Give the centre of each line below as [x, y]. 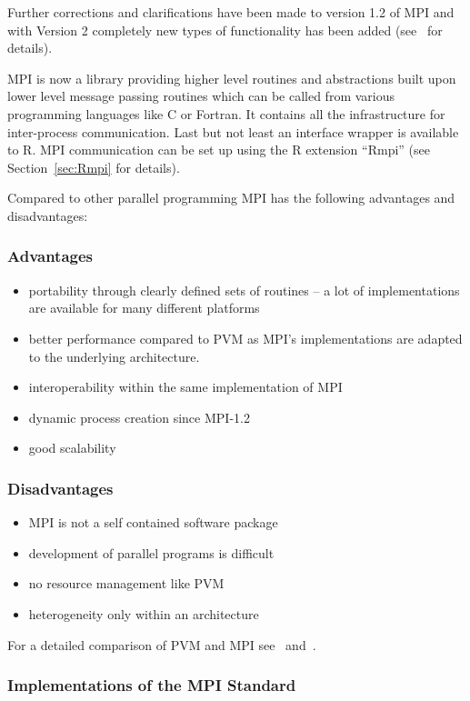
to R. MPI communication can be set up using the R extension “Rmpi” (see [219, 150]
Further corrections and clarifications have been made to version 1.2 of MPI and [231, 12]
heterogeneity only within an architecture [144, 613]
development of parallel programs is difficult [151, 552]
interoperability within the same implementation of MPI [185, 387]
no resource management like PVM [126, 583]
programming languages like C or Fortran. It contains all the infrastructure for [226, 113]
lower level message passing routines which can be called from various [201, 96]
